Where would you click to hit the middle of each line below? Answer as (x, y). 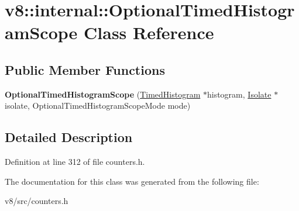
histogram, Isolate (239, 94)
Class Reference (149, 32)
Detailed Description (69, 137)
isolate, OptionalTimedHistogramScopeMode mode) (98, 105)
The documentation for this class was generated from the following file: (132, 181)
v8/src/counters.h (37, 201)
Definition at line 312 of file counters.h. (75, 162)
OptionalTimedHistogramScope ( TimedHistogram (103, 94)
